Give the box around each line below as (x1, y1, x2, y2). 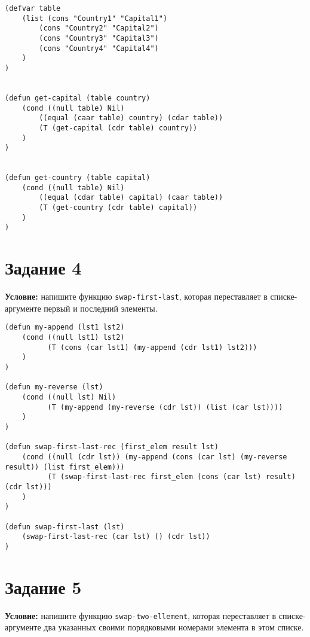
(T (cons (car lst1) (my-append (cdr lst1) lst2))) (47, 343, 257, 352)
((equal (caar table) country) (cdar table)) (39, 114, 223, 123)
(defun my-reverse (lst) (5, 383, 103, 392)
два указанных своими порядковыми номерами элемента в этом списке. (44, 621, 304, 633)
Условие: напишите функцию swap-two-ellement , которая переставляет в (5, 609, 277, 621)
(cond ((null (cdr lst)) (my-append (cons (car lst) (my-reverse (22, 453, 287, 461)
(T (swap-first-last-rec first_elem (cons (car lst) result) (47, 473, 296, 481)
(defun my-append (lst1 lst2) (5, 323, 125, 332)
